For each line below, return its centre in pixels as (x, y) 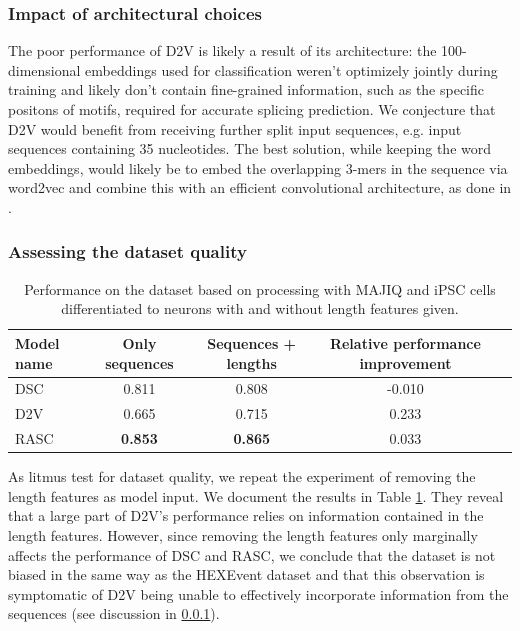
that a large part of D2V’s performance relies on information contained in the (246, 515)
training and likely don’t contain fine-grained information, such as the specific (246, 89)
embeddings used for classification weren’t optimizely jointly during (291, 69)
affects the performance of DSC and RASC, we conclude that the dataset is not (252, 554)
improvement (405, 362)
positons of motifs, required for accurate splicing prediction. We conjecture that (252, 109)
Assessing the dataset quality (127, 251)
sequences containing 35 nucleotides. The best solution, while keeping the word (250, 148)
